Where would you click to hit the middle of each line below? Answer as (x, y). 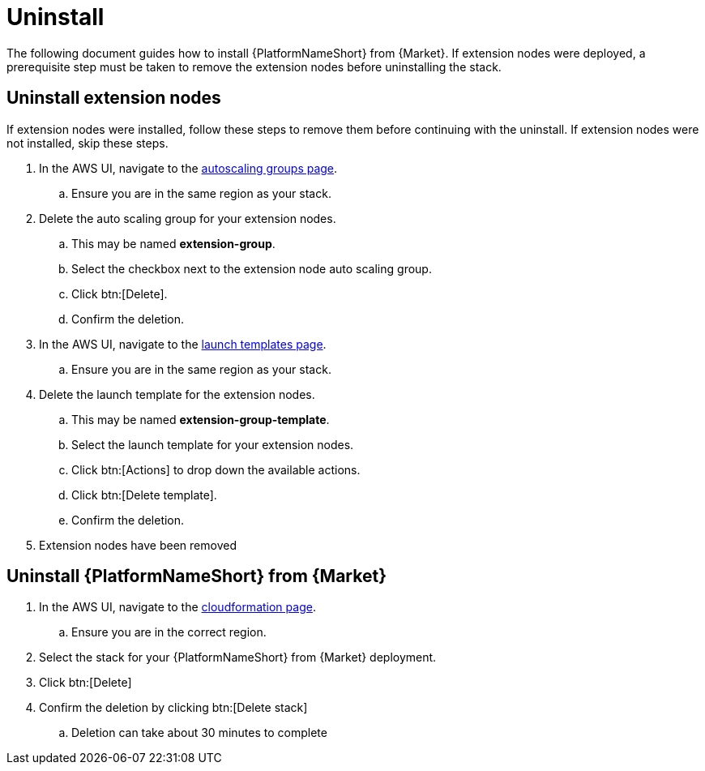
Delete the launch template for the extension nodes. (177, 394)
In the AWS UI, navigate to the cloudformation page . (177, 607)
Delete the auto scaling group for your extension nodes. (188, 218)
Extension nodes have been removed (138, 545)
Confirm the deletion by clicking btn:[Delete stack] (173, 708)
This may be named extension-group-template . (201, 419)
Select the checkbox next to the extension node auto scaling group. (252, 268)
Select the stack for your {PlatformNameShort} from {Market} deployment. (238, 657)
